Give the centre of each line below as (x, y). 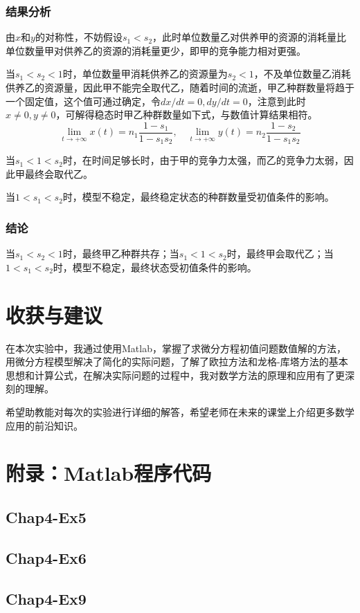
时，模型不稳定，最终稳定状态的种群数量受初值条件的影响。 (198, 197)
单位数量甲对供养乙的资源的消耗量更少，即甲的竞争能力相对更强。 (156, 50)
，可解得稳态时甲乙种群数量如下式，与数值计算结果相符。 (187, 115)
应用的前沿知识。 (44, 425)
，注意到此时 (277, 101)
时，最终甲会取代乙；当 (280, 254)
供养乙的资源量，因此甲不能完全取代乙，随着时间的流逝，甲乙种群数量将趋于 (180, 87)
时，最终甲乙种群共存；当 (121, 254)
